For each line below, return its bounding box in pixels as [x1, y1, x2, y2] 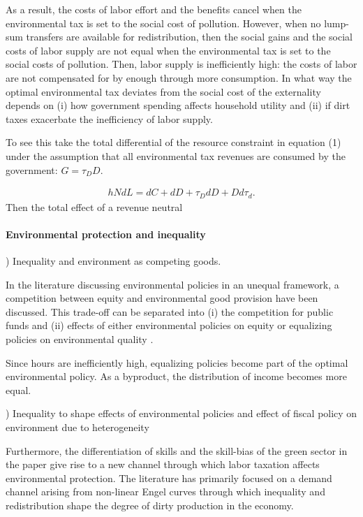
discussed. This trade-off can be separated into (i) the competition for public [6, 304, 334, 319]
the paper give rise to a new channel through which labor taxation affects [6, 457, 320, 472]
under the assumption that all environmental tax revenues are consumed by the [6, 148, 346, 163]
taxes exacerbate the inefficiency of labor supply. [6, 111, 213, 126]
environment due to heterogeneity [6, 419, 149, 434]
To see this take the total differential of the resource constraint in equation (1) [6, 135, 341, 150]
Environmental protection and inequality [6, 226, 206, 241]
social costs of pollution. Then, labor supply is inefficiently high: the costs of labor [6, 57, 357, 71]
